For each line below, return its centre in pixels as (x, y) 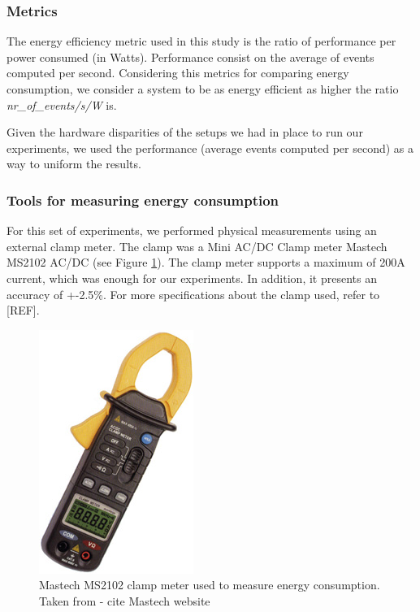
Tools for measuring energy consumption (143, 200)
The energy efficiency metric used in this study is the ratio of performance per (201, 41)
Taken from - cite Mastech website (125, 600)
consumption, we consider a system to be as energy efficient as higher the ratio (203, 89)
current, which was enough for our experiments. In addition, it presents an (192, 278)
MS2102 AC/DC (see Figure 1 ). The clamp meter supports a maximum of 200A (206, 262)
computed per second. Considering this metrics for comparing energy (178, 73)
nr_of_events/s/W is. (62, 104)
